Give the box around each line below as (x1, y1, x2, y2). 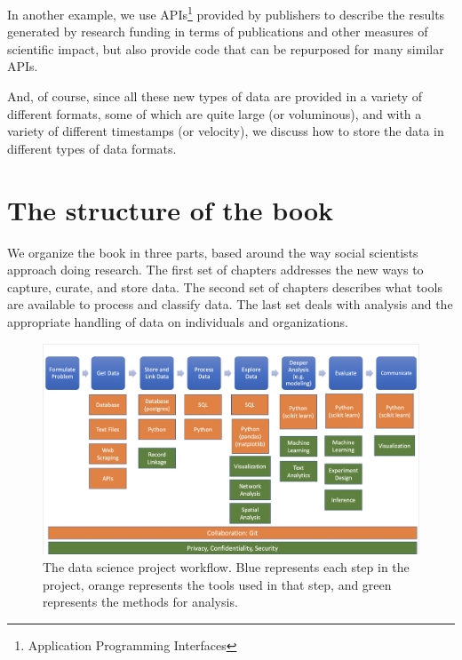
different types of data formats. (7, 139, 177, 157)
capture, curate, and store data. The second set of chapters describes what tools (7, 277, 442, 296)
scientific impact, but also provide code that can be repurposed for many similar (7, 39, 444, 58)
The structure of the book (7, 191, 334, 227)
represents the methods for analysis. (43, 592, 238, 611)
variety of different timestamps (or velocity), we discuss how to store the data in (7, 122, 444, 140)
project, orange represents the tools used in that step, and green (43, 575, 392, 593)
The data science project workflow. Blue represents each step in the (43, 557, 410, 576)
